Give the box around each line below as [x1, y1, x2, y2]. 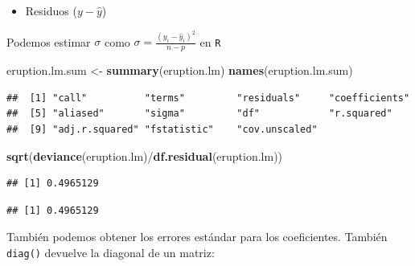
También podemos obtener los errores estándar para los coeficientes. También [6, 228, 388, 245]
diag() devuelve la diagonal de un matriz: [6, 244, 215, 261]
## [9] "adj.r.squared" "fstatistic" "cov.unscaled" [6, 124, 318, 136]
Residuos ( [25, 2, 77, 18]
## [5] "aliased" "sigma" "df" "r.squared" [6, 108, 392, 120]
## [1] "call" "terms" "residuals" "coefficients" [6, 92, 410, 104]
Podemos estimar [6, 33, 91, 50]
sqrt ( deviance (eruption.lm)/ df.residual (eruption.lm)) [6, 147, 283, 164]
